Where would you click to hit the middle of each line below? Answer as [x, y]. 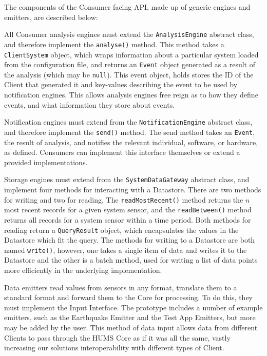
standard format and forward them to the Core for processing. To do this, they [128, 297]
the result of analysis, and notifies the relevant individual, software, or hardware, [131, 142]
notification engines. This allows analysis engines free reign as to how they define [131, 95]
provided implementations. [46, 162]
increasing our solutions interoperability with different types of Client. [114, 348]
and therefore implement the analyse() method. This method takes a [114, 44]
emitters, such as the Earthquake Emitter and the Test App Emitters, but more [130, 317]
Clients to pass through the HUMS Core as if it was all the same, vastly [117, 337]
